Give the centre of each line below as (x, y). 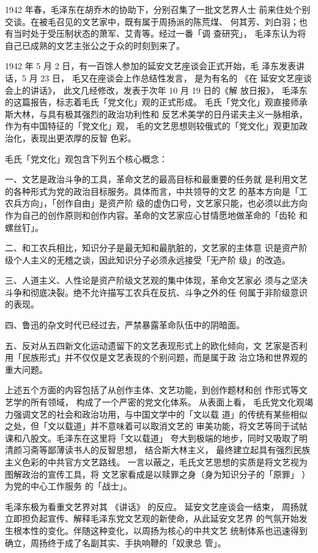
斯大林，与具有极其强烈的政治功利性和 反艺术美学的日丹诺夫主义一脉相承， (156, 114)
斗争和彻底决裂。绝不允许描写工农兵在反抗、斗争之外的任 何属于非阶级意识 (156, 292)
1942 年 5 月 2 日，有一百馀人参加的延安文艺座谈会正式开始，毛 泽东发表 (150, 66)
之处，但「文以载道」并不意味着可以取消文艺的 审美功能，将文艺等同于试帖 (156, 426)
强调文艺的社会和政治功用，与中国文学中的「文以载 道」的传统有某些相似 (160, 414)
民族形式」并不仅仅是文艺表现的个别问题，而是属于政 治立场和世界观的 (165, 357)
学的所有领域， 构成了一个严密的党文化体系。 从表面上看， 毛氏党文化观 (159, 402)
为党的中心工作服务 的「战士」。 (68, 486)
